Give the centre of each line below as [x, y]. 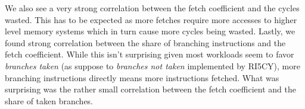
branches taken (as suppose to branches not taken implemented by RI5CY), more [152, 65]
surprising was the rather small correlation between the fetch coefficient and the [150, 89]
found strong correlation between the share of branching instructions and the [145, 42]
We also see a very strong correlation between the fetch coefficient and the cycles [152, 8]
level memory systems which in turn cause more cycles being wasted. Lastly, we [150, 31]
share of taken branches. [49, 100]
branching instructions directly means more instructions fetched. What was [142, 77]
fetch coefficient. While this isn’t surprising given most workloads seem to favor [150, 54]
